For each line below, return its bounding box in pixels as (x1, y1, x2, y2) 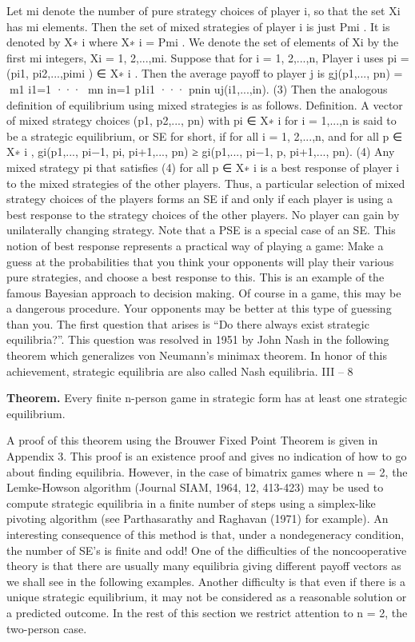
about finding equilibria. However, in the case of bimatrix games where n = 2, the (6, 463, 408, 480)
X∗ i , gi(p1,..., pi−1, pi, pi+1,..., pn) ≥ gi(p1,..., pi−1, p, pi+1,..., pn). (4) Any (6, 143, 395, 160)
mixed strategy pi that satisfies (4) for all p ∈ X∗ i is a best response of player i (6, 158, 400, 175)
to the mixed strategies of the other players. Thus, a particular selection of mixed (6, 174, 405, 191)
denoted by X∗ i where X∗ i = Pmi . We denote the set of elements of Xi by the (6, 34, 399, 50)
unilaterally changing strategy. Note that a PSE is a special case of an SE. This (6, 221, 396, 238)
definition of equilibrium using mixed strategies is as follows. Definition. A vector (6, 96, 403, 113)
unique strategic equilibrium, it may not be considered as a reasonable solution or (6, 588, 407, 605)
